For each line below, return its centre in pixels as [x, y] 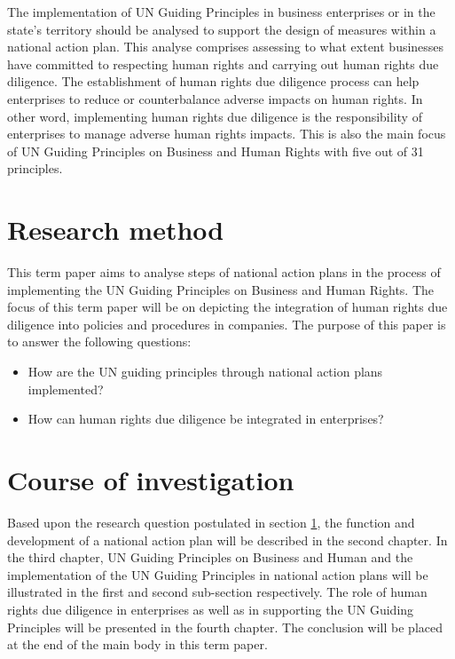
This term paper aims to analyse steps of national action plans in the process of [224, 272]
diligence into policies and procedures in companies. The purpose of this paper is [227, 324]
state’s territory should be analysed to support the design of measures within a [222, 29]
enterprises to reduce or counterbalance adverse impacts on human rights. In [215, 98]
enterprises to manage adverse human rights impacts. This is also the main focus [227, 134]
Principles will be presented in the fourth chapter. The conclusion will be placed [225, 627]
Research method [116, 230]
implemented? [66, 389]
